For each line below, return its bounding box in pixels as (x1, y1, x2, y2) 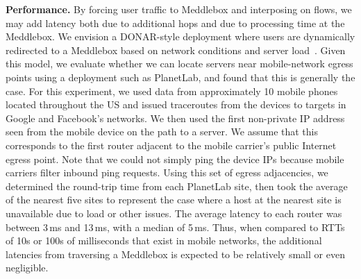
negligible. (6, 260, 49, 275)
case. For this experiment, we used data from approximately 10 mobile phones (6, 83, 338, 98)
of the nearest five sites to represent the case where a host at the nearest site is (6, 192, 342, 207)
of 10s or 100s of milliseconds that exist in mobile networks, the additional (6, 233, 322, 248)
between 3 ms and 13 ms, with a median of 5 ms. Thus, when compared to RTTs (6, 219, 345, 234)
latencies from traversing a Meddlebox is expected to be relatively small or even (6, 246, 345, 261)
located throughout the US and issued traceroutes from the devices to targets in (6, 97, 346, 112)
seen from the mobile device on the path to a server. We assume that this (6, 124, 319, 139)
